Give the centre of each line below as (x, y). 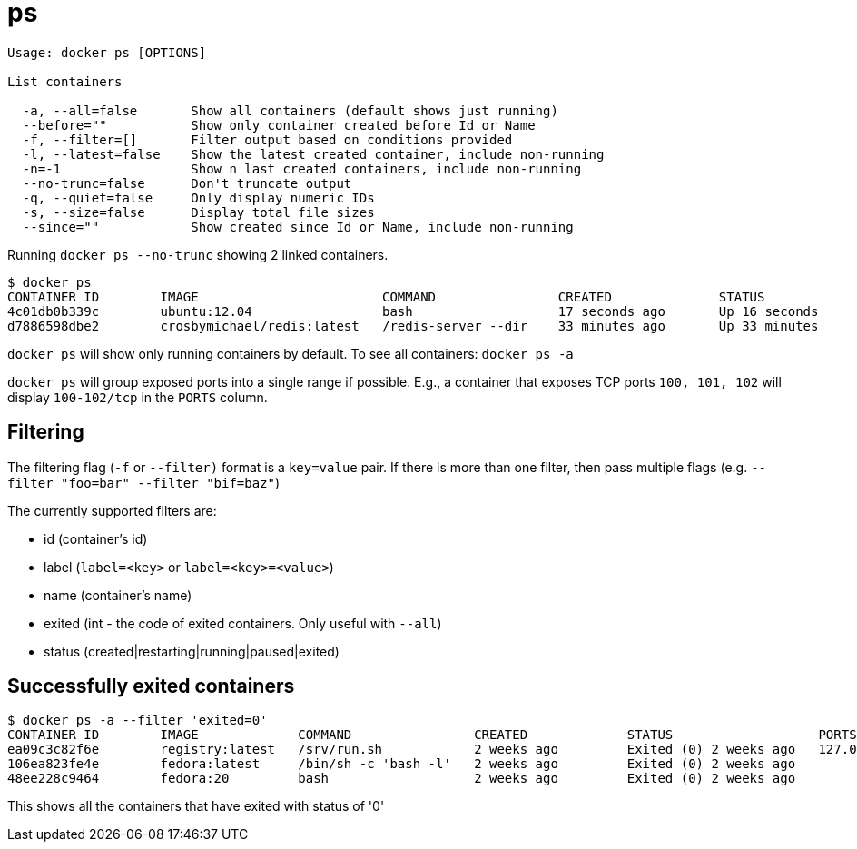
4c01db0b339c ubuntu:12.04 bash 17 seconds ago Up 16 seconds (413, 311)
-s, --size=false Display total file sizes (198, 212)
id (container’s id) (96, 538)
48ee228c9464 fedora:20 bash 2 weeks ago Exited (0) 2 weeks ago (402, 779)
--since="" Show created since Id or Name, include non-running (298, 227)
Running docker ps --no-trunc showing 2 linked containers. (198, 254)
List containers (65, 81)
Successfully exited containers (151, 686)
